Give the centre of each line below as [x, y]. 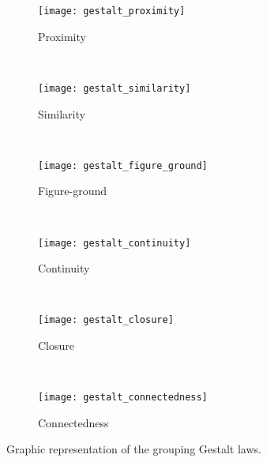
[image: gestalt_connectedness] [123, 398]
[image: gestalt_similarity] [115, 88]
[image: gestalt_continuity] [115, 243]
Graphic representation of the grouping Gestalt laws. [134, 449]
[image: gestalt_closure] [106, 320]
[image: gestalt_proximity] [112, 11]
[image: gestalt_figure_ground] [123, 165]
